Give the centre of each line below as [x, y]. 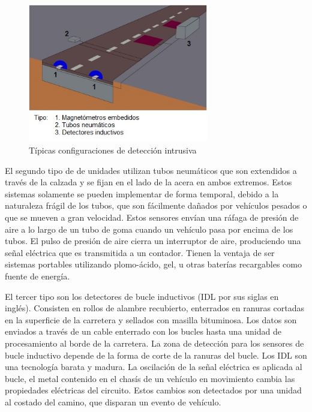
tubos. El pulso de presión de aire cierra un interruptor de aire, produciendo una [153, 241]
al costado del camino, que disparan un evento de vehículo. [113, 402]
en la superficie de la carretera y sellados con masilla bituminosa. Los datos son [151, 319]
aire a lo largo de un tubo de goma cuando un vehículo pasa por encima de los [149, 229]
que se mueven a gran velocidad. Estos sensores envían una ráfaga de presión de [152, 217]
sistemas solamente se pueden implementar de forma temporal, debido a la [142, 193]
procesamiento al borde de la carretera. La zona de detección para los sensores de [154, 343]
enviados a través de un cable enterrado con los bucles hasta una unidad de [143, 331]
